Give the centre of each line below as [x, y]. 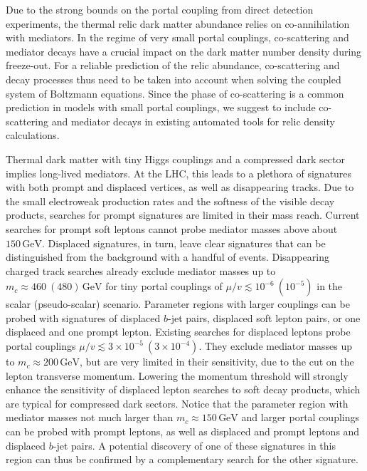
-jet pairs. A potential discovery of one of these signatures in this [195, 445]
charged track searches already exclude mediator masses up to [141, 270]
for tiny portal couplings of [164, 286]
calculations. [33, 135]
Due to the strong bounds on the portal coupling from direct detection [160, 9]
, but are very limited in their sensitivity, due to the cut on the [217, 362]
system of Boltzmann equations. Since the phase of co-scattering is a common [175, 93]
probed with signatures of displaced [83, 317]
